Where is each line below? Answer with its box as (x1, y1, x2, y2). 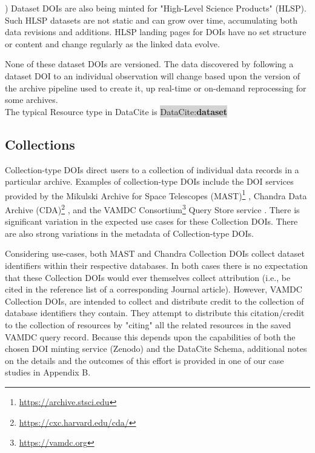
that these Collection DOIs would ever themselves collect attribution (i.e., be (5, 271, 291, 283)
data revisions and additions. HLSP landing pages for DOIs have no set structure (5, 25, 307, 38)
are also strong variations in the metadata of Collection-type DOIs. (5, 226, 254, 239)
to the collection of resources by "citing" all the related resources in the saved (5, 318, 291, 331)
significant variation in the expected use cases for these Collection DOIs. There (5, 215, 298, 228)
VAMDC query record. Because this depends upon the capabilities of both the (5, 330, 296, 343)
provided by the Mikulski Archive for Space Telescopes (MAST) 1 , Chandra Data (5, 187, 307, 202)
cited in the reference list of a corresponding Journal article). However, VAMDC (5, 283, 302, 296)
